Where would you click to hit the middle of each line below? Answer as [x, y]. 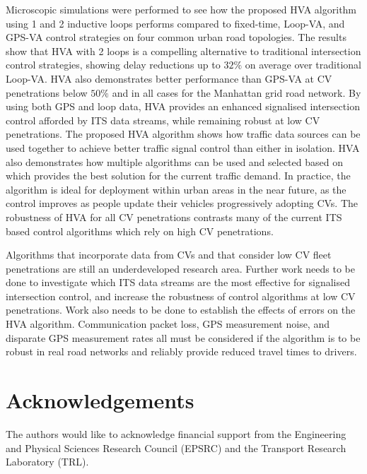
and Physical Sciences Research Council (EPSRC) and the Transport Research [176, 448]
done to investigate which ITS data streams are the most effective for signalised [178, 282]
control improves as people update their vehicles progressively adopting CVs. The [182, 203]
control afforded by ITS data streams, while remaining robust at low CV [163, 120]
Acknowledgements [100, 400]
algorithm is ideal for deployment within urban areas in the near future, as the [176, 189]
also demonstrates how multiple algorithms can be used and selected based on [174, 161]
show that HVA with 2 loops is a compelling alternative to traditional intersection [183, 51]
